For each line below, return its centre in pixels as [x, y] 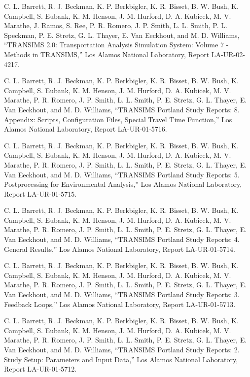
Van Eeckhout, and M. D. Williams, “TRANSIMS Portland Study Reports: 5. [122, 174]
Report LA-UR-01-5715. [40, 193]
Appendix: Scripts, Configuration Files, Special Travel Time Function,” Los [118, 119]
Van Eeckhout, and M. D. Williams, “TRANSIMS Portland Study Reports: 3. [122, 294]
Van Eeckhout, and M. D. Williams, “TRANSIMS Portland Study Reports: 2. [122, 349]
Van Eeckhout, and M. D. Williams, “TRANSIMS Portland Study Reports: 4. [122, 239]
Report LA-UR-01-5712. [40, 369]
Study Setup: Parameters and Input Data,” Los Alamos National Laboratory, [121, 359]
